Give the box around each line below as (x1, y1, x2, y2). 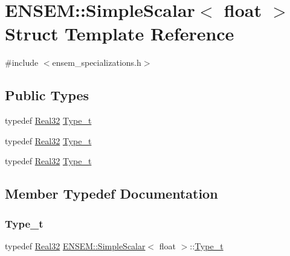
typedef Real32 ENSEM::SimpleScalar (5, 239, 146, 252)
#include (5, 56, 39, 69)
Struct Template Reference (5, 21, 234, 46)
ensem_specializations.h (52, 56, 141, 69)
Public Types (5, 86, 89, 104)
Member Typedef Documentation (5, 184, 218, 203)
